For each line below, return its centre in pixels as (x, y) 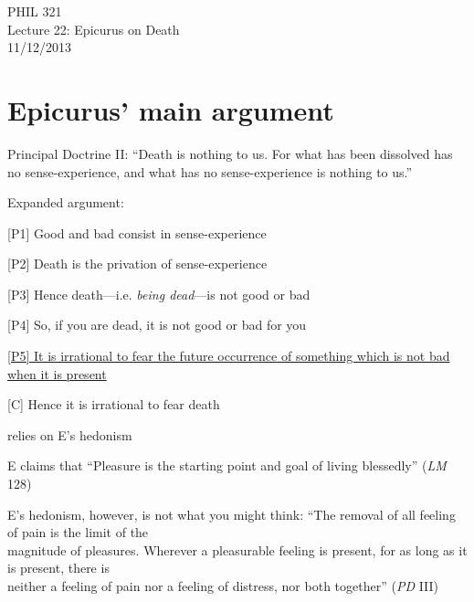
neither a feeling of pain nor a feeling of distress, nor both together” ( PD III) (223, 586)
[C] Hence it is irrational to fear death (114, 404)
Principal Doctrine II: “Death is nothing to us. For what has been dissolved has (230, 153)
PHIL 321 (35, 11)
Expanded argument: (66, 202)
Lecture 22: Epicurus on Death (94, 29)
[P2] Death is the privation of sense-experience (137, 264)
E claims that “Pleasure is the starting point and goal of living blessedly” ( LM (227, 465)
